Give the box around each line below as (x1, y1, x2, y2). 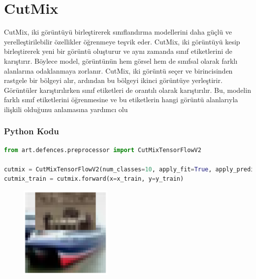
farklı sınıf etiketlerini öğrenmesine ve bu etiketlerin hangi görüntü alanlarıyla (4, 94, 238, 105)
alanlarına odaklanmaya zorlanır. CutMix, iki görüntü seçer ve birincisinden (4, 65, 233, 76)
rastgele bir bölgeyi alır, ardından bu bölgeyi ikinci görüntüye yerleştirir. (4, 75, 223, 85)
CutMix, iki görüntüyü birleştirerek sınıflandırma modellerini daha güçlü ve (4, 27, 232, 37)
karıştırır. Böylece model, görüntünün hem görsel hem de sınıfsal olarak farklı (4, 55, 238, 66)
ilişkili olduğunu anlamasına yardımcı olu (4, 104, 128, 114)
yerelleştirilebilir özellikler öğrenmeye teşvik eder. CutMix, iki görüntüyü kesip (4, 36, 240, 46)
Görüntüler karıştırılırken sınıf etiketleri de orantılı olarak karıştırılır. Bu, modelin (4, 84, 251, 95)
